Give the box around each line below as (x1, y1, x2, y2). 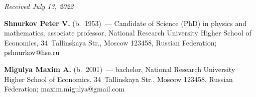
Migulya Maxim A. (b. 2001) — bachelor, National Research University (4, 63, 235, 74)
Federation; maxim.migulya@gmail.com (4, 83, 125, 94)
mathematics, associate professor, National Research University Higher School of (4, 27, 251, 38)
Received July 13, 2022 (4, 1, 74, 11)
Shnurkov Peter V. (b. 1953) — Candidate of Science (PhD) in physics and (4, 17, 247, 28)
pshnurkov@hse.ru (4, 47, 60, 57)
